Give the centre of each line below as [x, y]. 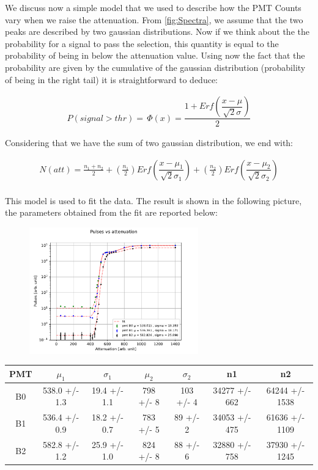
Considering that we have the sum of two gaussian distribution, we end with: [149, 143]
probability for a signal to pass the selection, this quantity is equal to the [142, 43]
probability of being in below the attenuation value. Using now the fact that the [155, 55]
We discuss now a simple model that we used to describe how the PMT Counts [153, 7]
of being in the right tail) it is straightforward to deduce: [112, 79]
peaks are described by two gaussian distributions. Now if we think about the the [157, 31]
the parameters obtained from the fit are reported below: [111, 212]
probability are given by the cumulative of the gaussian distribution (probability [155, 67]
